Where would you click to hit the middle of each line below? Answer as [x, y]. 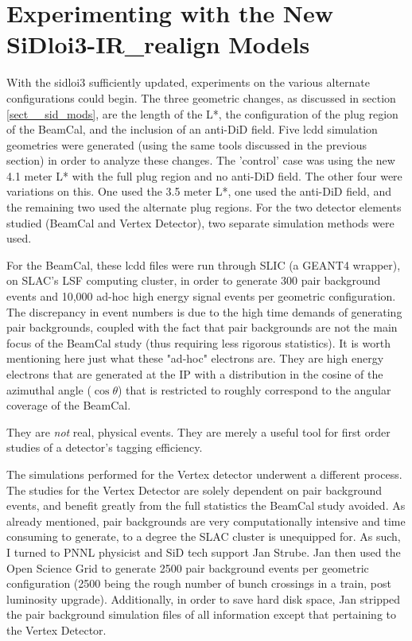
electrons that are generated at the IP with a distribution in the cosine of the [195, 374]
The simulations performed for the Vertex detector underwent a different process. [204, 474]
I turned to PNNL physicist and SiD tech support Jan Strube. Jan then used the [204, 552]
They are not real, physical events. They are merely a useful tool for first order [198, 431]
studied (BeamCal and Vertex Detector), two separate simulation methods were [200, 222]
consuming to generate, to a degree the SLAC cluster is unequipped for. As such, [204, 536]
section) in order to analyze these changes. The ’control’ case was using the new [201, 160]
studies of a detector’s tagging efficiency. [105, 447]
